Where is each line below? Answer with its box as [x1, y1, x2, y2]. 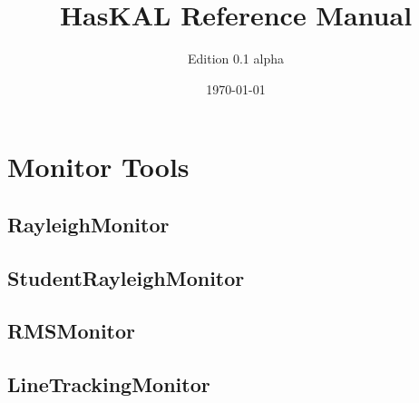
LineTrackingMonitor [7, 370, 210, 398]
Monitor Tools [7, 148, 190, 185]
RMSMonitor [7, 317, 136, 345]
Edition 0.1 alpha [187, 49, 284, 68]
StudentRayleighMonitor [7, 263, 245, 291]
